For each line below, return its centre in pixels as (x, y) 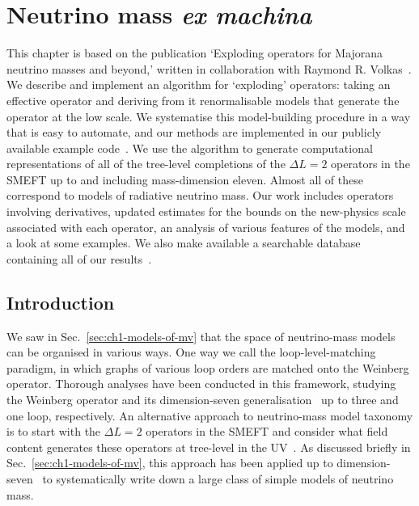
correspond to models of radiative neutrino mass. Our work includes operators (200, 195)
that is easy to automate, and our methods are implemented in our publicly (194, 132)
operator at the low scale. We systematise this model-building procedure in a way (209, 116)
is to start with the (54, 431)
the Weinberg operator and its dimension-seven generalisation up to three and (203, 400)
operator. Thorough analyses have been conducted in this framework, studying (201, 384)
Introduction (61, 302)
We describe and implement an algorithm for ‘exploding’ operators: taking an (199, 84)
